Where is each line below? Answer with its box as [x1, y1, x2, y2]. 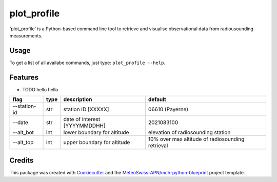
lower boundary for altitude [63, 129, 129, 136]
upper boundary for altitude [63, 139, 130, 146]
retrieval [148, 142, 168, 149]
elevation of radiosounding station [148, 129, 231, 136]
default [148, 96, 166, 103]
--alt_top [12, 139, 34, 146]
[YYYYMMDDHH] [63, 122, 106, 129]
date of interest [63, 116, 101, 123]
